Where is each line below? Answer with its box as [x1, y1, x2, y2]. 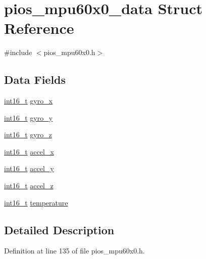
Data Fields [4, 72, 66, 87]
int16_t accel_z [4, 180, 54, 191]
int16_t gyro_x [4, 95, 53, 106]
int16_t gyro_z [4, 129, 52, 140]
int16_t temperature [4, 197, 68, 208]
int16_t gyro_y [4, 112, 53, 123]
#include [4, 47, 32, 58]
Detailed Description [4, 222, 115, 237]
